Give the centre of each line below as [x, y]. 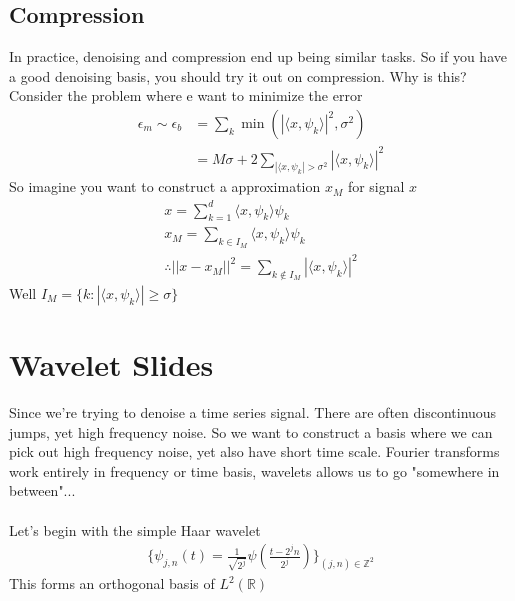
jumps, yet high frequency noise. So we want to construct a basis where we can [251, 431]
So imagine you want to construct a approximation [165, 186]
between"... [42, 490]
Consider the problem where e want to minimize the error [186, 95]
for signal [376, 186]
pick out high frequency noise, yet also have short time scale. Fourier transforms [254, 451]
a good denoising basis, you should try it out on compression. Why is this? [238, 75]
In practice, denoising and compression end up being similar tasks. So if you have [258, 56]
